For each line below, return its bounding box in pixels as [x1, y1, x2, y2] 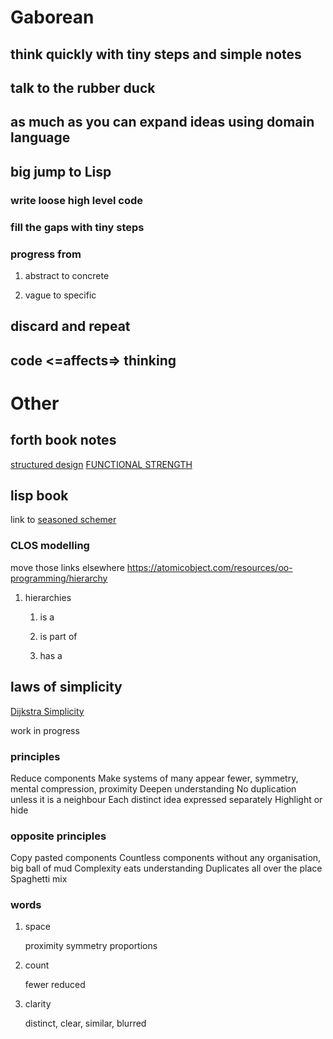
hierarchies [24, 591, 72, 603]
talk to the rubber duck [10, 79, 156, 96]
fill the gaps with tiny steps [10, 220, 145, 234]
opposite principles [10, 829, 107, 843]
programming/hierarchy [10, 572, 108, 584]
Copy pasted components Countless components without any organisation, [10, 852, 322, 864]
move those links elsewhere [10, 561, 125, 573]
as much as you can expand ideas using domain [10, 114, 315, 131]
